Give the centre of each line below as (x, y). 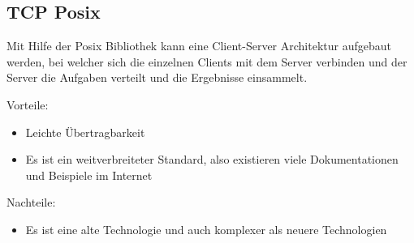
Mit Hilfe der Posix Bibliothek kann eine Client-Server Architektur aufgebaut (199, 46)
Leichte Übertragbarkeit (85, 132)
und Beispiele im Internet (89, 175)
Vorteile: (28, 104)
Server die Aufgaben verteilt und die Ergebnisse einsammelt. (157, 77)
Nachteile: (31, 202)
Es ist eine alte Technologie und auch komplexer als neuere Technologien (206, 229)
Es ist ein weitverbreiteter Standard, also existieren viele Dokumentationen (212, 159)
